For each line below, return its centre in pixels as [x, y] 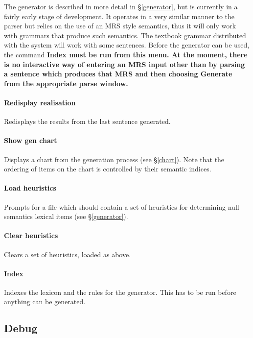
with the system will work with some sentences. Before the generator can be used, [127, 45]
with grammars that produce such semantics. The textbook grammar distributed [125, 35]
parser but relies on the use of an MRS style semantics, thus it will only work [120, 26]
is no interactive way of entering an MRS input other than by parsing [125, 64]
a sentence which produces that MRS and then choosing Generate [118, 74]
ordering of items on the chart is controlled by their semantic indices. [108, 169]
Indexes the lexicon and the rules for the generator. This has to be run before [120, 292]
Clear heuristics [31, 235]
